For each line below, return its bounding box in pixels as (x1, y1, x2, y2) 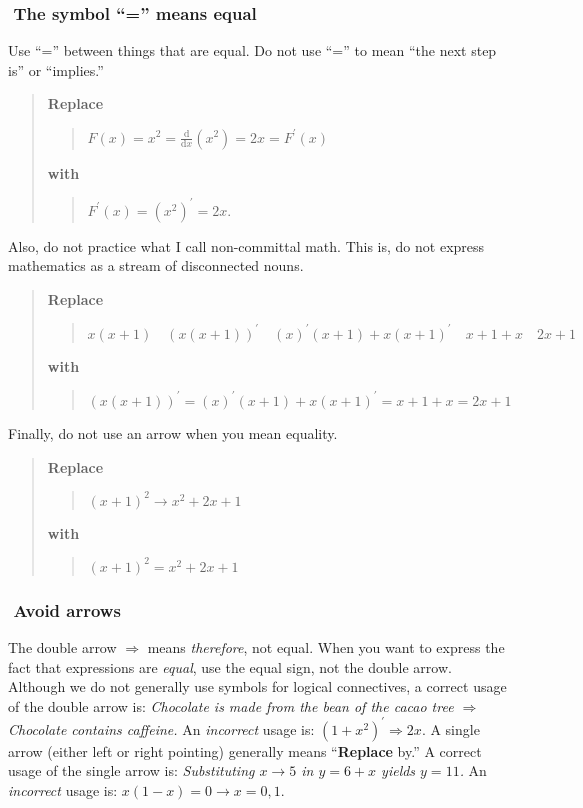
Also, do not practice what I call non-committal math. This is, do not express (8, 235, 485, 256)
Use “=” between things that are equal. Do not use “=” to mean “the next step (8, 40, 497, 61)
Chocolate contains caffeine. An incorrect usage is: (8, 718, 315, 739)
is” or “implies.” (8, 59, 104, 80)
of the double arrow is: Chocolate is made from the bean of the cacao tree (8, 695, 454, 716)
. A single (421, 718, 480, 739)
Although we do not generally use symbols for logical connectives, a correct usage (8, 676, 507, 697)
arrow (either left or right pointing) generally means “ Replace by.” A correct (8, 740, 482, 761)
